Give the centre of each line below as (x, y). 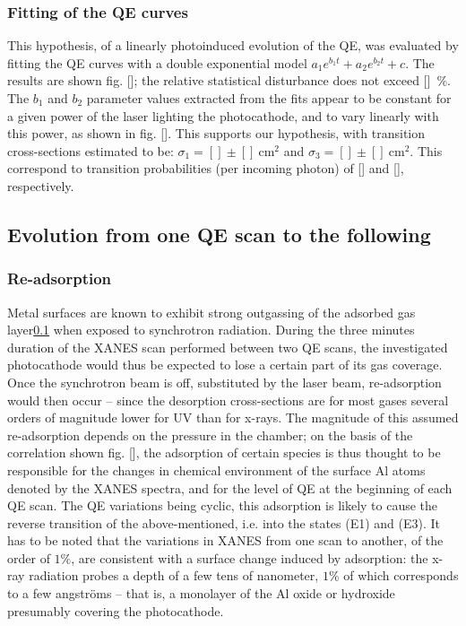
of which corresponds (401, 575)
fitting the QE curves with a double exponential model (157, 62)
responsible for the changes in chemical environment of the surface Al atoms (216, 469)
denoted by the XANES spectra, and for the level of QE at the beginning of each (230, 487)
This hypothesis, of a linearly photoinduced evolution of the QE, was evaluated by (233, 45)
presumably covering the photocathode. (116, 610)
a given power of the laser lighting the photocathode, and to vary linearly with (223, 115)
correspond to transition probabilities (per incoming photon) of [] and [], (206, 168)
